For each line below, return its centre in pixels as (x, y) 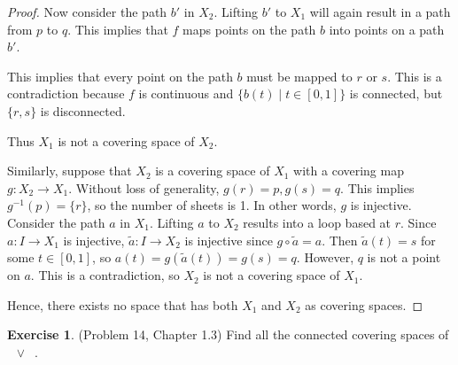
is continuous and (186, 93)
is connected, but (396, 93)
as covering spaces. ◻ (364, 304)
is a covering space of (213, 171)
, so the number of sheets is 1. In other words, (212, 205)
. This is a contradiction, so (105, 275)
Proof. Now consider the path (87, 12)
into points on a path (387, 29)
